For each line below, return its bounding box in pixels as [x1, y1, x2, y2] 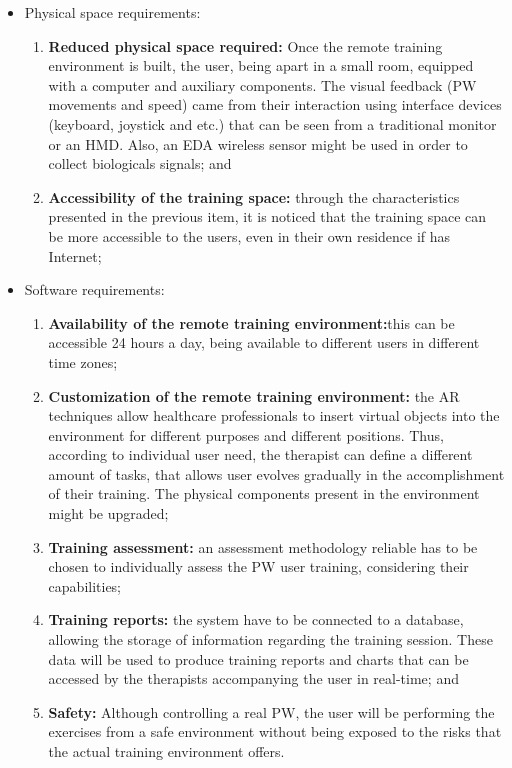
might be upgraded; [48, 503, 169, 524]
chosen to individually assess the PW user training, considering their [48, 556, 469, 577]
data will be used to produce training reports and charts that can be [48, 648, 469, 669]
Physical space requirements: [24, 2, 201, 22]
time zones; [48, 351, 118, 372]
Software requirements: [24, 279, 165, 300]
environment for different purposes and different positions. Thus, [48, 424, 444, 445]
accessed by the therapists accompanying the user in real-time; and [48, 668, 459, 689]
